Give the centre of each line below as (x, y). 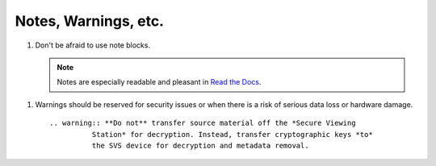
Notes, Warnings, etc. (90, 21)
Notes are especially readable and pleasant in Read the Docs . (159, 82)
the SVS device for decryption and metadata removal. (201, 145)
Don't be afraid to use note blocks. (93, 45)
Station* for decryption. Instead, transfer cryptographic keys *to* (232, 134)
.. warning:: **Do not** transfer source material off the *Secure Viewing (203, 123)
